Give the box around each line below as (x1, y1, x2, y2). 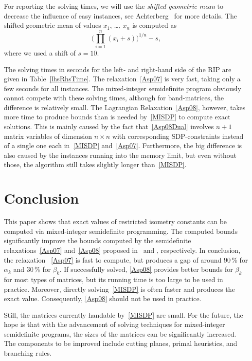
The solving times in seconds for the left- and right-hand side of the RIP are (4, 64, 232, 74)
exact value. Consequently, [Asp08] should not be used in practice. (4, 293, 201, 304)
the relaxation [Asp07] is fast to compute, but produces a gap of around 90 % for (4, 254, 248, 265)
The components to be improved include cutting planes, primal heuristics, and (4, 338, 237, 348)
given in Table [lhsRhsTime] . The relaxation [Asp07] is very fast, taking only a (4, 74, 241, 84)
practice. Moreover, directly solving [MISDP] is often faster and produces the (4, 284, 235, 294)
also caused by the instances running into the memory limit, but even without (4, 150, 236, 160)
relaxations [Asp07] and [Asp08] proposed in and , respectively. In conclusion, (4, 245, 241, 255)
